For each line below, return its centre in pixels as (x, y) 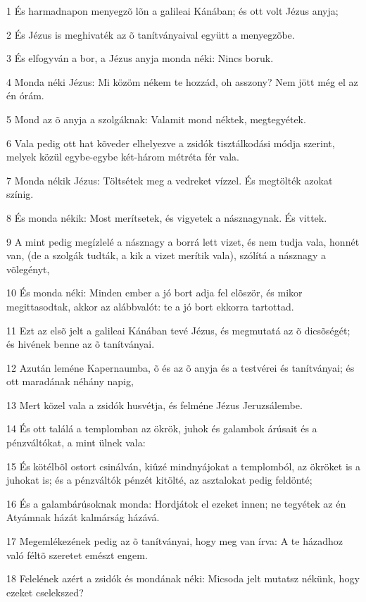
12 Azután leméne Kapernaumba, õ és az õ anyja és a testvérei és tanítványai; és (181, 367)
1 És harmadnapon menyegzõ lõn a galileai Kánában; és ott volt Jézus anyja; (172, 11)
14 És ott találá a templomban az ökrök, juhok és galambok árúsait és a (162, 428)
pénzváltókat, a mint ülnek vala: (76, 443)
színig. (20, 194)
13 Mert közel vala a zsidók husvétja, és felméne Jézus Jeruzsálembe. (154, 405)
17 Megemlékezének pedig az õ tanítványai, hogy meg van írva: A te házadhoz (175, 541)
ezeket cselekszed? (45, 592)
